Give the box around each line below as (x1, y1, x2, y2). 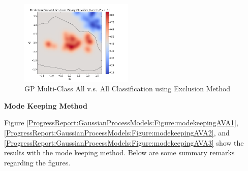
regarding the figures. (4, 157, 71, 167)
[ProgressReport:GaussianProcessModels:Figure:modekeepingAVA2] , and (4, 127, 230, 138)
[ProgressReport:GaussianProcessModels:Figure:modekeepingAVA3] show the (4, 137, 244, 148)
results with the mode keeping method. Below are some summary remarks (4, 147, 235, 158)
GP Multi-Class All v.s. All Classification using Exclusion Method (24, 83, 231, 94)
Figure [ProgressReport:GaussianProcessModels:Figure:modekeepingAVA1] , (4, 117, 238, 128)
